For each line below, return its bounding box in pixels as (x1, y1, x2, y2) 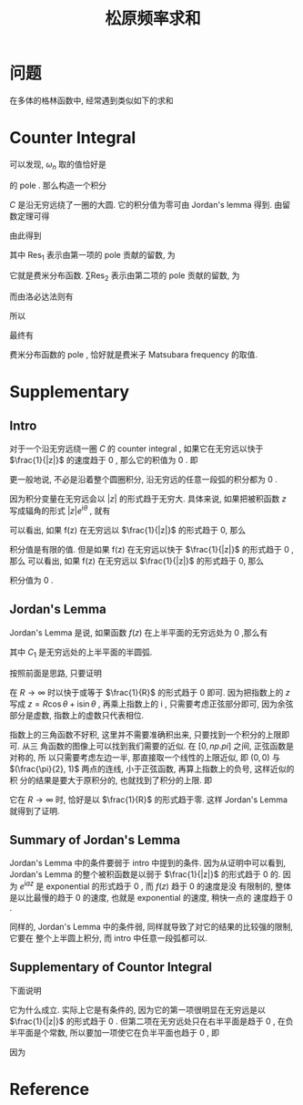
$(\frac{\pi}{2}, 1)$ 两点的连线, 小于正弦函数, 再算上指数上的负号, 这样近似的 (9, 763, 295, 774)
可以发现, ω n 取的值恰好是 (9, 159, 107, 171)
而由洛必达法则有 (9, 291, 74, 302)
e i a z (19, 879, 35, 892)
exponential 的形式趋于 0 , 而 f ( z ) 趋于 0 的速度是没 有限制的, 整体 (45, 881, 292, 892)
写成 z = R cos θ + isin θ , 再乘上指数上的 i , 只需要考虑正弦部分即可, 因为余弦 (9, 698, 294, 709)
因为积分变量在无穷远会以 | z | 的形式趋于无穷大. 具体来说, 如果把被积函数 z (9, 493, 287, 504)
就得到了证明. (9, 805, 61, 816)
